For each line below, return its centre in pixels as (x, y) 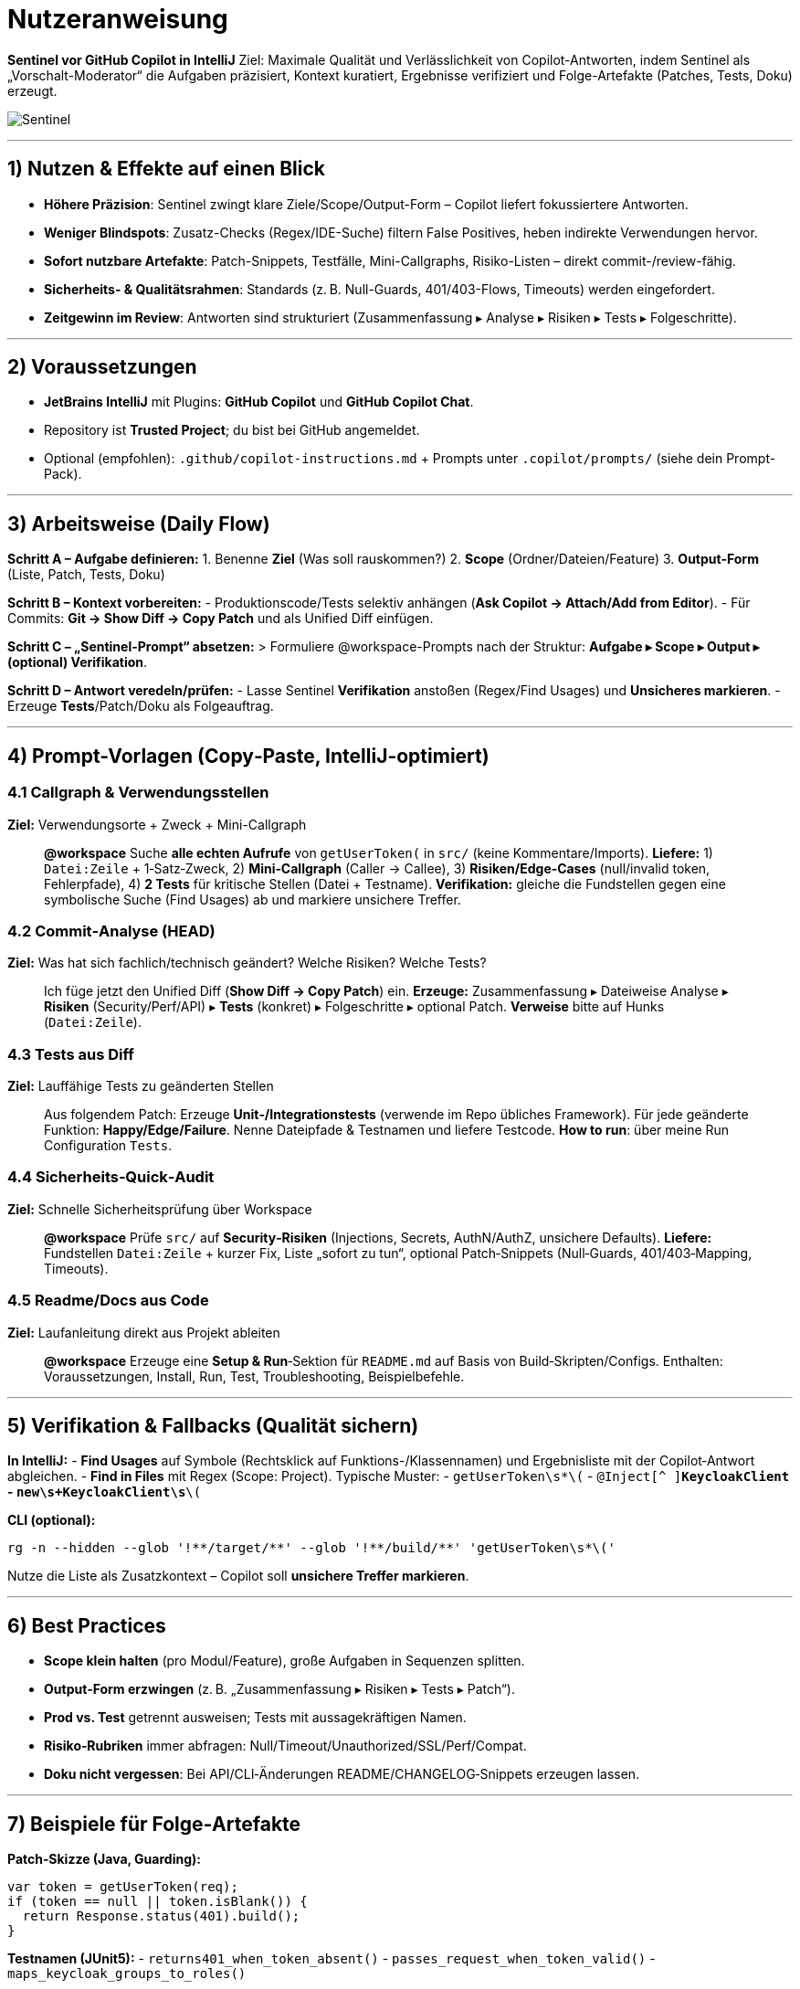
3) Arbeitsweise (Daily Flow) (139, 524)
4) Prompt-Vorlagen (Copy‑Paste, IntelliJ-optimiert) (248, 756)
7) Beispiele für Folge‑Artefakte (154, 1824)
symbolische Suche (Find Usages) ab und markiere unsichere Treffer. (253, 899)
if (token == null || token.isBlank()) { (158, 1902)
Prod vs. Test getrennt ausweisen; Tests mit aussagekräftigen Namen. (255, 1718)
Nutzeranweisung (118, 19)
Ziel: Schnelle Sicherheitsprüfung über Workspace (160, 1209)
